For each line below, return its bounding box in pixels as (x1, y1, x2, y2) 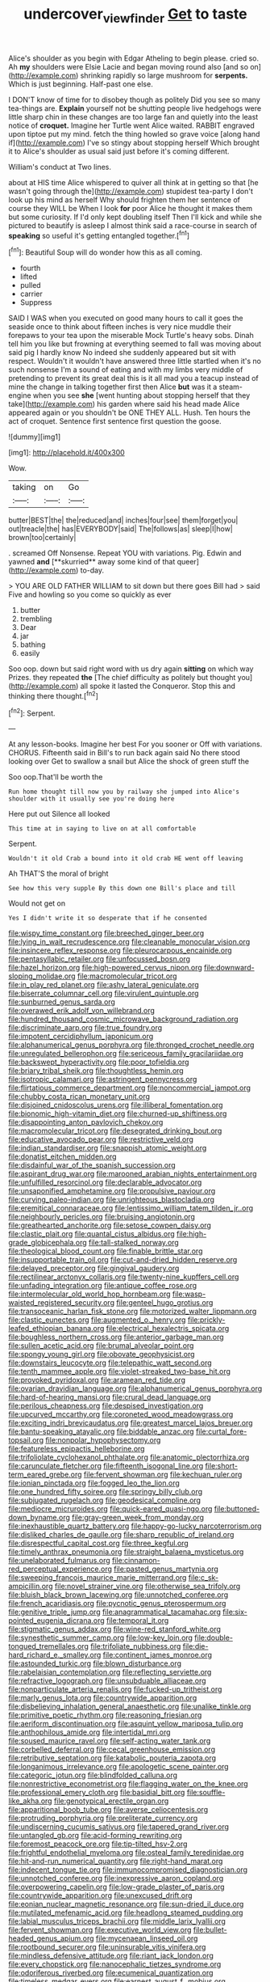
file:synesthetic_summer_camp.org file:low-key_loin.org (8, 1633, 193, 1642)
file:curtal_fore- (196, 1426, 247, 1436)
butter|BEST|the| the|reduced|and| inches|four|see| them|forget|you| (8, 515, 239, 526)
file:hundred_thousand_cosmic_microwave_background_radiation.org (8, 1014, 239, 1024)
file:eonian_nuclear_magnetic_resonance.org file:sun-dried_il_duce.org (8, 1900, 244, 1909)
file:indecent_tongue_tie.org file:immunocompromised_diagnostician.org (8, 1865, 248, 1874)
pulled (19, 281, 42, 290)
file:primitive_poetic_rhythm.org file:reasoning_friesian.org (8, 1710, 202, 1720)
